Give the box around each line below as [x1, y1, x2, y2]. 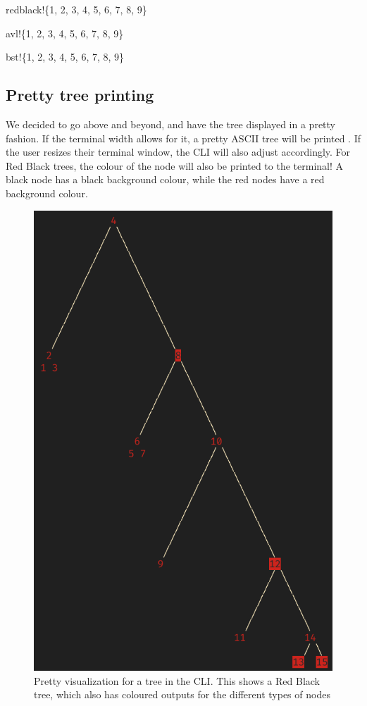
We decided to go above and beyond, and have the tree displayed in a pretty [6, 116, 335, 131]
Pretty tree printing [6, 84, 154, 106]
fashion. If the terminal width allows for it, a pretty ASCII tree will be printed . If [6, 130, 361, 145]
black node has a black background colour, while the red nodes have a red [6, 172, 325, 187]
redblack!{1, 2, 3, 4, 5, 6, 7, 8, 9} [6, 2, 147, 16]
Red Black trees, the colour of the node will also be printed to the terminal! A [6, 158, 344, 173]
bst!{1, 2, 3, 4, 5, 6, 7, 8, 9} [6, 49, 125, 64]
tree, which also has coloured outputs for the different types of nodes [34, 687, 330, 702]
